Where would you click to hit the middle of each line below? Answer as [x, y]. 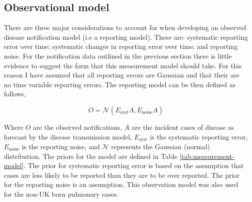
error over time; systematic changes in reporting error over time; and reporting [121, 46]
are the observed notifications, [78, 127]
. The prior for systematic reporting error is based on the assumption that [134, 165]
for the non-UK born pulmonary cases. [61, 194]
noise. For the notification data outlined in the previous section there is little [118, 55]
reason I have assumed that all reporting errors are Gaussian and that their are [122, 75]
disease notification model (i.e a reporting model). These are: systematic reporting [126, 37]
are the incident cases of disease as [183, 127]
